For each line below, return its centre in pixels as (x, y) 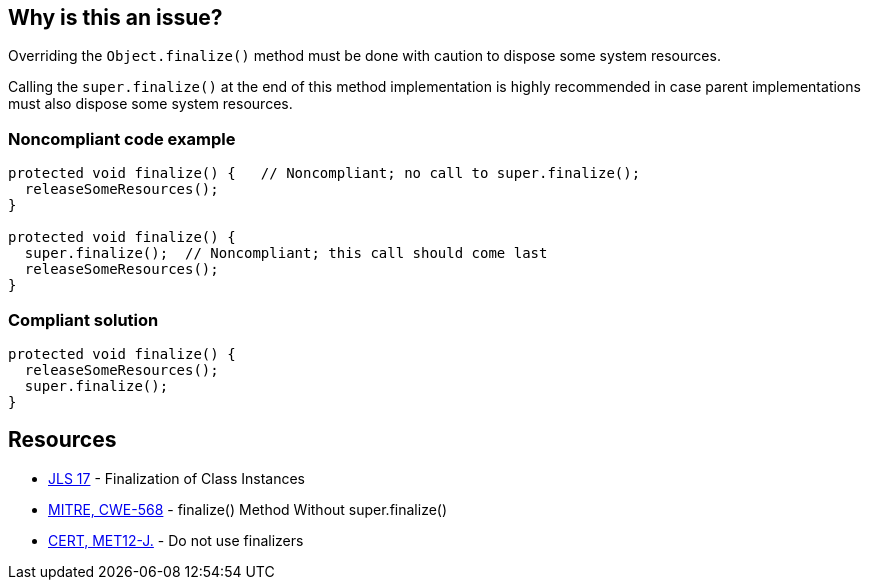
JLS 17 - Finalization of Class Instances (176, 478)
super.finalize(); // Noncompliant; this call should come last (286, 253)
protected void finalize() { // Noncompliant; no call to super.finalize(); (324, 173)
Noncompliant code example (122, 138)
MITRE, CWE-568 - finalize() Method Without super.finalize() (248, 509)
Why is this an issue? (115, 17)
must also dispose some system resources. (150, 104)
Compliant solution (83, 319)
